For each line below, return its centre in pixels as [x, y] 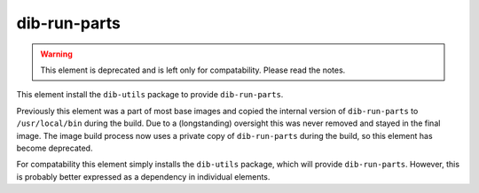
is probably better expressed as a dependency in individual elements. [143, 176]
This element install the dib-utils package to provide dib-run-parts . [150, 95]
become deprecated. [55, 148]
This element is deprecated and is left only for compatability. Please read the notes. [193, 70]
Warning [56, 54]
